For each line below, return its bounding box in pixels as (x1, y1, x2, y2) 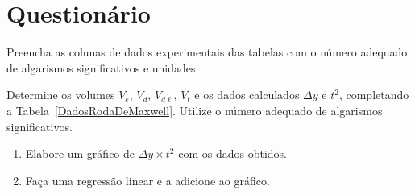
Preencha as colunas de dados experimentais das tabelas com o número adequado (6, 43, 408, 60)
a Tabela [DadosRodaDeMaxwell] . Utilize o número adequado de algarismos (6, 101, 383, 118)
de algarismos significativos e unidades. (6, 59, 199, 76)
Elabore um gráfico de (25, 145, 135, 162)
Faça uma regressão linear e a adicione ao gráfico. (25, 171, 270, 188)
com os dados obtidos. (178, 145, 287, 162)
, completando (338, 86, 409, 103)
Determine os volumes (6, 86, 115, 103)
